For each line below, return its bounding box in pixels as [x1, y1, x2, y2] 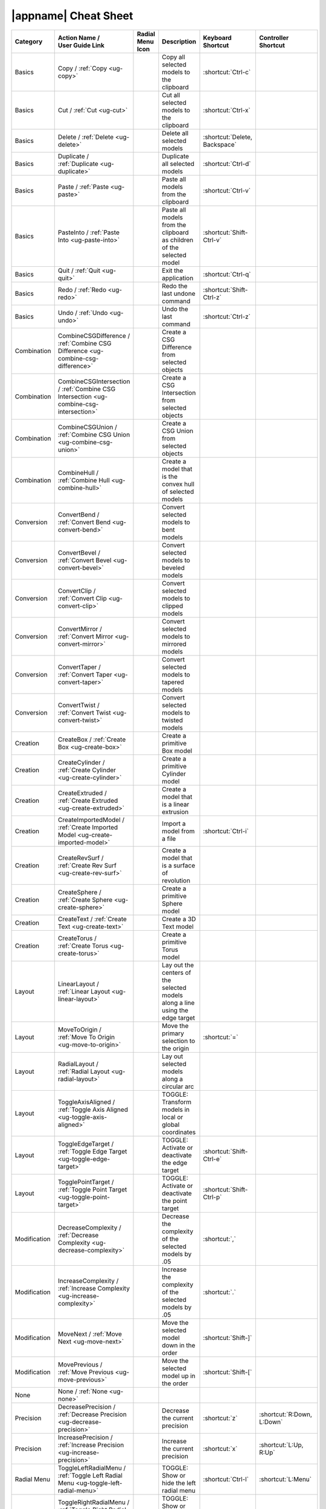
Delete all [162, 129, 189, 137]
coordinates [162, 1128, 196, 1136]
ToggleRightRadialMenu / [57, 1498, 130, 1506]
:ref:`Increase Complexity [57, 1284, 130, 1292]
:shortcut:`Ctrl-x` [203, 106, 251, 114]
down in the [162, 1341, 196, 1349]
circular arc [162, 1082, 194, 1091]
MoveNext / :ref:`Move [57, 1330, 122, 1338]
